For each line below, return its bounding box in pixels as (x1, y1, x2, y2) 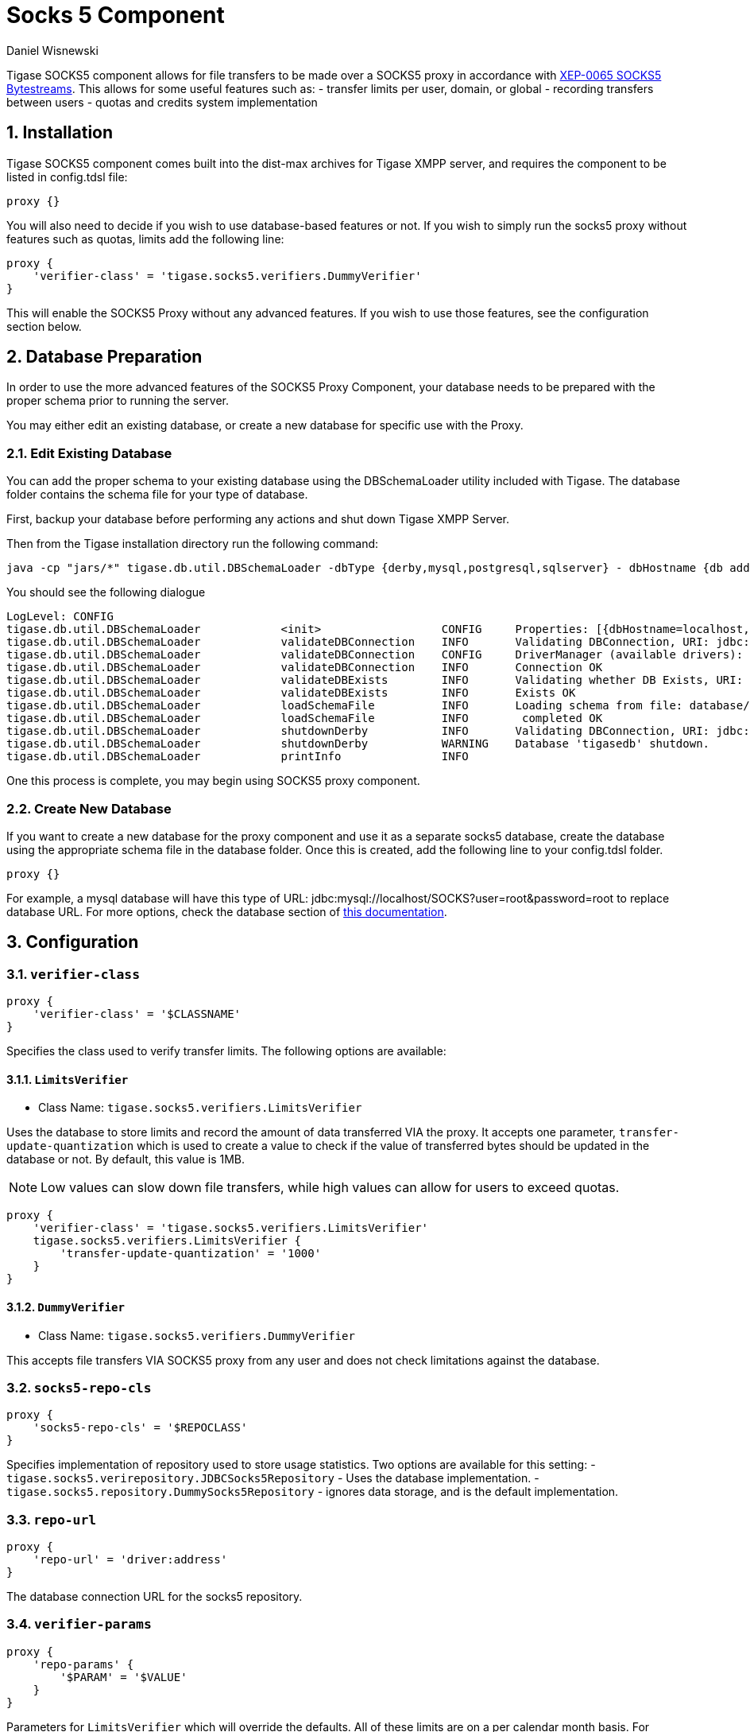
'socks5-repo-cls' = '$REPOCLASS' (33, 1421, 248, 1435)
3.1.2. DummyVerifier (6, 1299, 125, 1314)
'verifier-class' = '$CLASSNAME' (33, 1008, 242, 1021)
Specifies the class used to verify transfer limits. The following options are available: (6, 1044, 447, 1058)
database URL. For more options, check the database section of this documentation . (6, 904, 447, 918)
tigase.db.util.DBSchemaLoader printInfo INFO (6, 750, 469, 763)
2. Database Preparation (6, 347, 203, 367)
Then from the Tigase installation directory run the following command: (6, 537, 379, 551)
